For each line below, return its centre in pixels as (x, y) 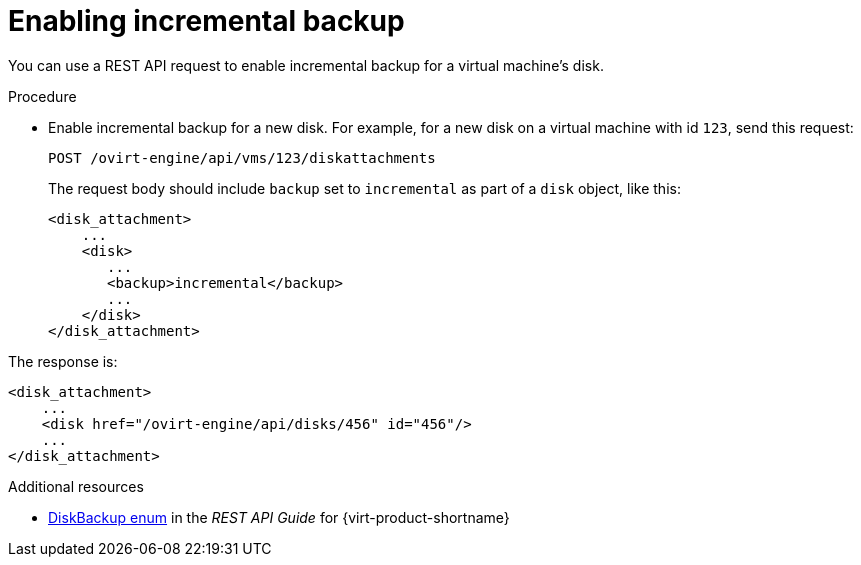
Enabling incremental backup (206, 21)
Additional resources (76, 486)
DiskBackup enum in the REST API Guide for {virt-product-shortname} (279, 517)
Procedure (42, 96)
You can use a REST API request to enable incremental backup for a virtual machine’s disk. (306, 65)
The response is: (63, 361)
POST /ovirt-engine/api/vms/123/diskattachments (242, 157)
